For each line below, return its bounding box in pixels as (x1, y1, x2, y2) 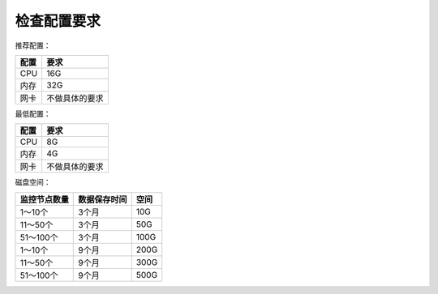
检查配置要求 (15, 12, 101, 30)
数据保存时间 (78, 194, 127, 205)
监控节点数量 (19, 194, 69, 205)
